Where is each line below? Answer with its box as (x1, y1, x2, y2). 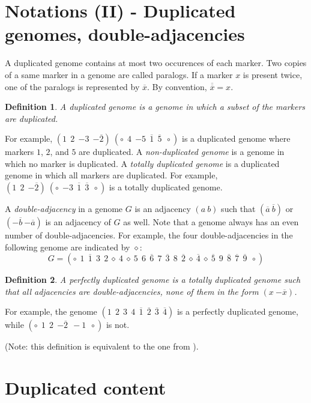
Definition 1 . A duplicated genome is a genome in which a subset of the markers (5, 100, 306, 113)
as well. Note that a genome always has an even (123, 216, 299, 228)
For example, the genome (5, 305, 97, 318)
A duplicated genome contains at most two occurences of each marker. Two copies (5, 56, 307, 69)
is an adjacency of (45, 216, 111, 228)
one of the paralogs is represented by (5, 80, 140, 92)
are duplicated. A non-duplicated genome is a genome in (79, 145, 285, 158)
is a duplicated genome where (181, 132, 291, 145)
